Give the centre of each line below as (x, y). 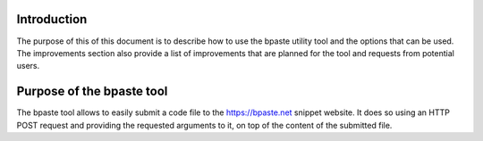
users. (28, 66)
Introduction (52, 19)
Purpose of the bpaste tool (92, 91)
